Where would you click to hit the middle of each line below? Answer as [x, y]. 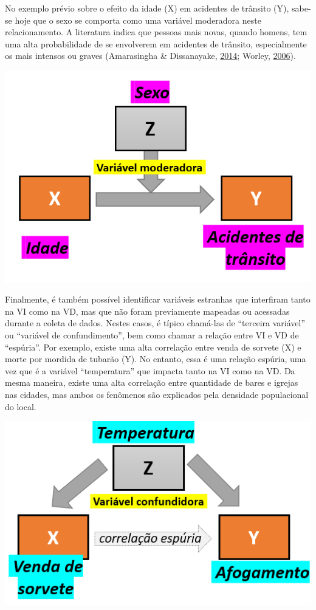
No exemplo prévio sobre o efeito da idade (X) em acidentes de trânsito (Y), [147, 8]
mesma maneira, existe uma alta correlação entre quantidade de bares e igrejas [152, 382]
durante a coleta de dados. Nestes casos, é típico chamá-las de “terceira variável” [155, 323]
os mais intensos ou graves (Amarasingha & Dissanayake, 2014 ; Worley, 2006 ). [150, 56]
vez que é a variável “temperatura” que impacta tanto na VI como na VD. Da [150, 370]
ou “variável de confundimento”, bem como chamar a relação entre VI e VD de [152, 335]
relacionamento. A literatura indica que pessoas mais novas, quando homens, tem [156, 32]
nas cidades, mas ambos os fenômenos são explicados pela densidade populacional [157, 395]
